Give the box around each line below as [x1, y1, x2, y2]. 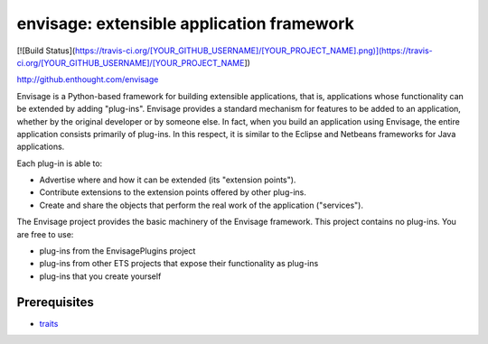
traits [39, 318, 59, 329]
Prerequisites [16, 294, 94, 310]
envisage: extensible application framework [16, 14, 354, 33]
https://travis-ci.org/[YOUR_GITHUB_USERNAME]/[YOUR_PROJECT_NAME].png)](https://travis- [74, 45, 433, 56]
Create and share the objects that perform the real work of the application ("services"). [39, 200, 364, 210]
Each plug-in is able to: [16, 158, 103, 169]
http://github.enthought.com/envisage [16, 74, 159, 85]
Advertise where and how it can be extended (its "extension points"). [39, 174, 296, 185]
